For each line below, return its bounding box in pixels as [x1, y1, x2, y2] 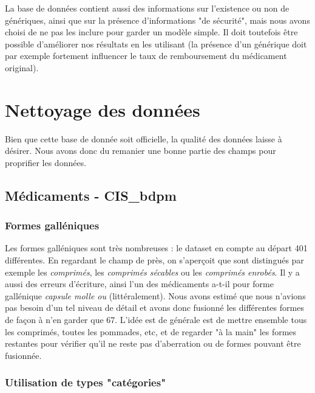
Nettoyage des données [5, 97, 200, 122]
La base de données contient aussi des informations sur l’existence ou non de [5, 2, 290, 14]
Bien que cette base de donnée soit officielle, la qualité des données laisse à [5, 132, 282, 145]
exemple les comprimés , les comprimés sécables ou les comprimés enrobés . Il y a [5, 265, 300, 278]
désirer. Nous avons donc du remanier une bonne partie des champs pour [5, 144, 276, 157]
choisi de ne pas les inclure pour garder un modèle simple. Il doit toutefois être [5, 26, 298, 38]
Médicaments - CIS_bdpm [5, 186, 177, 204]
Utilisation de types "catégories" [5, 375, 166, 390]
